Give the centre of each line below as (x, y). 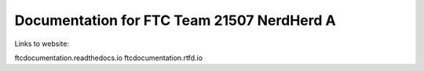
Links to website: (42, 44)
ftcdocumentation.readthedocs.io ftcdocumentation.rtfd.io (109, 58)
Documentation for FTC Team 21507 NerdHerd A (175, 20)
